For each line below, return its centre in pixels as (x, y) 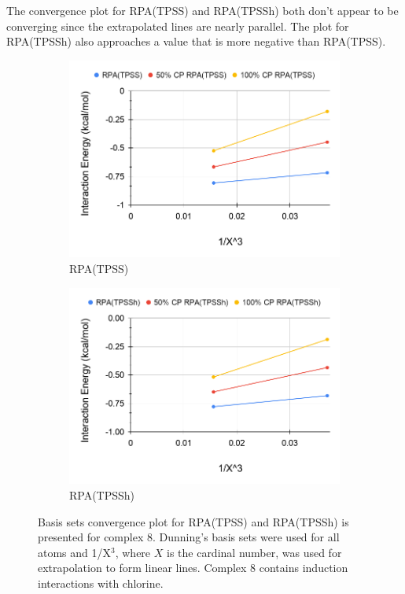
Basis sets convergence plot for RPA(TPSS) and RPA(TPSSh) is (193, 521)
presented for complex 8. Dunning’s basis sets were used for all (189, 537)
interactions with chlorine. (101, 583)
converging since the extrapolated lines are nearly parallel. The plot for (178, 26)
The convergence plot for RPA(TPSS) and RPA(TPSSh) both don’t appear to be (202, 10)
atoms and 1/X (75, 552)
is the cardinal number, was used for (254, 552)
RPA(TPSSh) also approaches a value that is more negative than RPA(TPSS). (196, 41)
